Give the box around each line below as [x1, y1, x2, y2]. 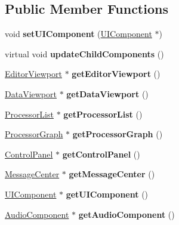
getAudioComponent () [78, 208, 175, 220]
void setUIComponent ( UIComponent [5, 27, 152, 40]
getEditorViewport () [72, 67, 161, 80]
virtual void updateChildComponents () [5, 47, 164, 60]
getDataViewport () [66, 87, 149, 100]
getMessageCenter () [69, 168, 155, 180]
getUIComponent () [66, 187, 149, 200]
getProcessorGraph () [72, 128, 163, 140]
